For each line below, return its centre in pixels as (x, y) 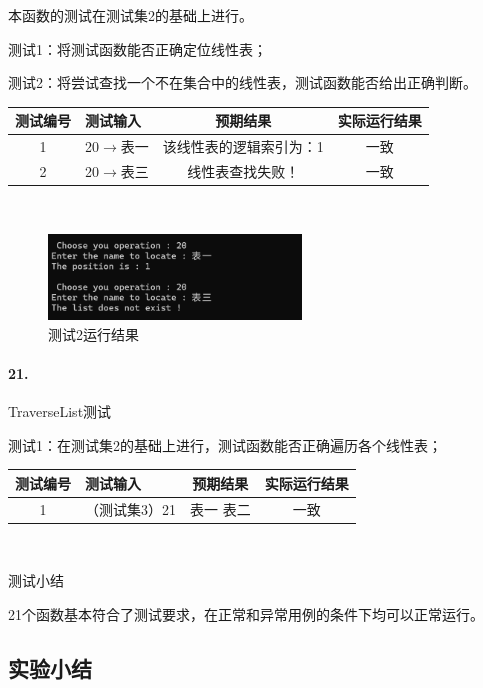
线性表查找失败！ (243, 170)
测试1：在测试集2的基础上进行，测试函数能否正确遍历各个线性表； (225, 444)
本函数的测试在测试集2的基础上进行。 (130, 15)
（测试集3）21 (130, 508)
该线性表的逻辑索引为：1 (243, 146)
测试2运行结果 (93, 333)
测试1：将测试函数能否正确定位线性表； (137, 48)
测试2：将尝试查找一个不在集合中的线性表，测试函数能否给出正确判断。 (242, 82)
